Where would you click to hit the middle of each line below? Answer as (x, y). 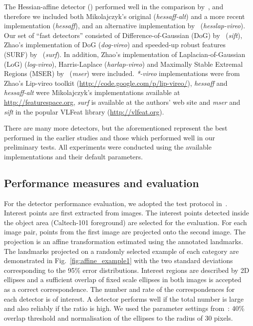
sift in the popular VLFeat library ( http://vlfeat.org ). (84, 111)
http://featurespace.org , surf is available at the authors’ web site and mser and (122, 102)
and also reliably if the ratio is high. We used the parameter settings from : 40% (124, 308)
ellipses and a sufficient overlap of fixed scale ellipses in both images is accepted (123, 279)
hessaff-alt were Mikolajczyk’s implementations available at (92, 92)
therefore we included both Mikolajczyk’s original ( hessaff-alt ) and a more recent (125, 16)
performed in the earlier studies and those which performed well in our (109, 137)
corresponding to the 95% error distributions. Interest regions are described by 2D (127, 270)
